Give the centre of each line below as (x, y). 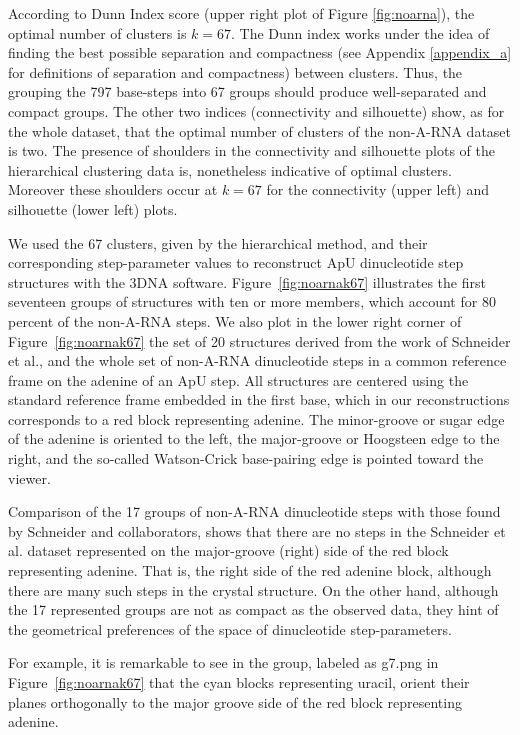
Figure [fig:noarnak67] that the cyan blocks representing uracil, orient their (239, 682)
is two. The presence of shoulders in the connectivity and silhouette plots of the (252, 150)
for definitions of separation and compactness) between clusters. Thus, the (235, 71)
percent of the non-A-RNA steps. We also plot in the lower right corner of (235, 320)
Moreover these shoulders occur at (113, 189)
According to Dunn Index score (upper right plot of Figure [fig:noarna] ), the (241, 13)
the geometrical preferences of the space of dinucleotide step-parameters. (230, 628)
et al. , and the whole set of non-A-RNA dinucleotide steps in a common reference (257, 360)
